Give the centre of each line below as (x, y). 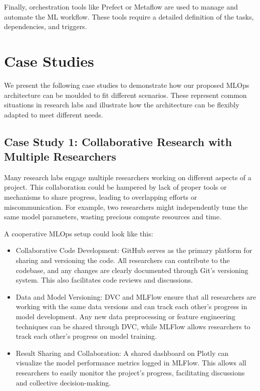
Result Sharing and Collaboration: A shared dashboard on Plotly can (122, 353)
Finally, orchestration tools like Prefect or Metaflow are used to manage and (121, 7)
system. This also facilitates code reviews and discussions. (104, 280)
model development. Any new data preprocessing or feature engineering (125, 316)
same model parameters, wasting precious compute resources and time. (113, 217)
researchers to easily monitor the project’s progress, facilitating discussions (130, 372)
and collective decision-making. (63, 382)
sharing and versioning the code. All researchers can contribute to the (123, 260)
